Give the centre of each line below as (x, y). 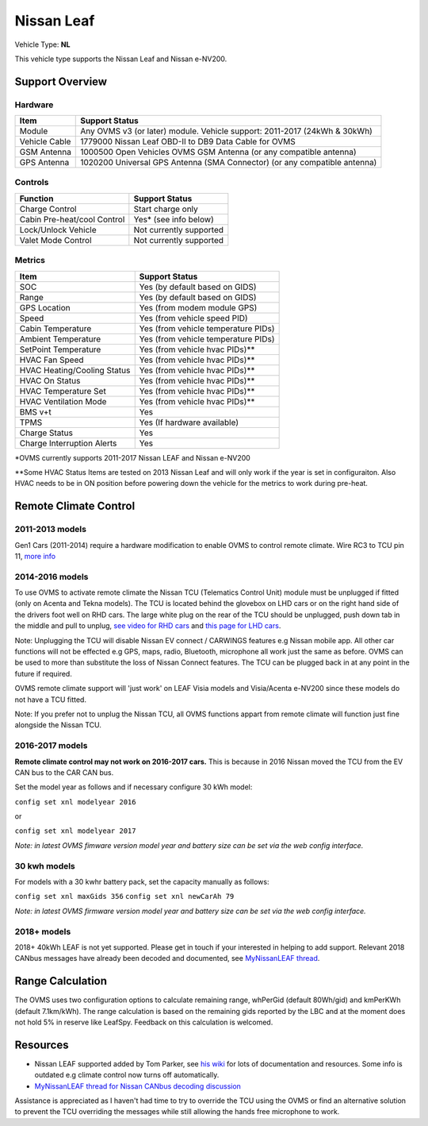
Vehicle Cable (45, 141)
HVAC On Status (50, 380)
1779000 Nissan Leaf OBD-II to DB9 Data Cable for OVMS (188, 141)
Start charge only (166, 209)
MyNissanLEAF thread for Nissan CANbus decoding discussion (138, 1086)
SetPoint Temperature (60, 349)
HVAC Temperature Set (63, 391)
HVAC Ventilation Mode (63, 401)
